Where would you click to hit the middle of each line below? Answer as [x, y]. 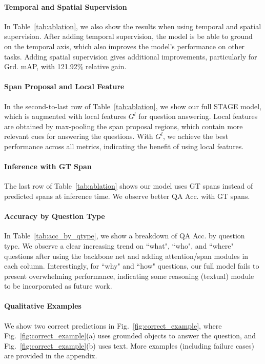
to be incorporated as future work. [58, 286]
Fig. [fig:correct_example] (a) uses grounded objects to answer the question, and [130, 336]
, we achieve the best [196, 136]
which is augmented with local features [65, 116]
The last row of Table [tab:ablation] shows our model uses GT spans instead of [129, 186]
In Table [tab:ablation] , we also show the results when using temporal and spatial [133, 26]
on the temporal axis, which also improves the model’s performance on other [125, 46]
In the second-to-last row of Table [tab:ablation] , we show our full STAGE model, [133, 106]
